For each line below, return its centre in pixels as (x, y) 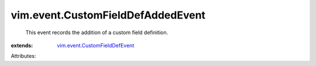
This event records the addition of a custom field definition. (97, 32)
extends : (22, 45)
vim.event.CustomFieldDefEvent (96, 45)
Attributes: (23, 56)
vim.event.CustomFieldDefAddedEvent (108, 15)
